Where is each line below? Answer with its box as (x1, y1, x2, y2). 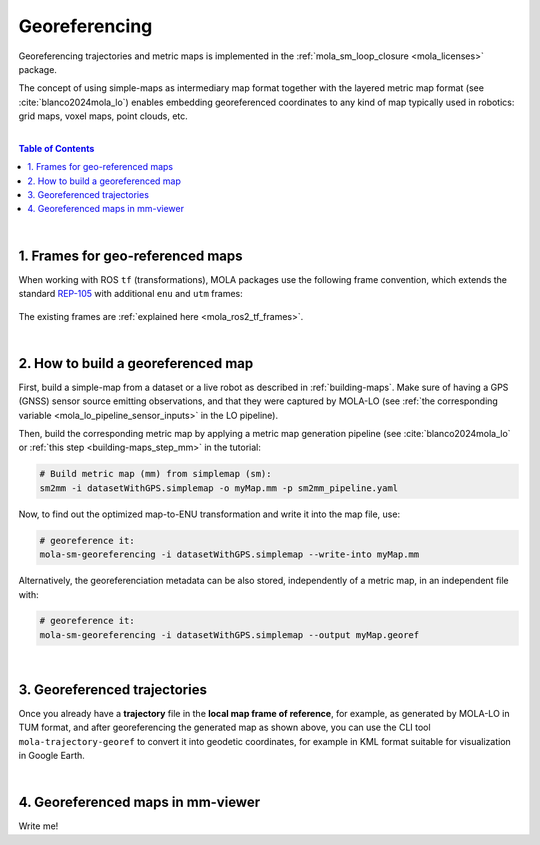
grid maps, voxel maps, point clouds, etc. (18, 110, 189, 122)
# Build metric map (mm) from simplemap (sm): (39, 468, 272, 480)
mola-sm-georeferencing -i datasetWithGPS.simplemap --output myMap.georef (39, 629, 420, 640)
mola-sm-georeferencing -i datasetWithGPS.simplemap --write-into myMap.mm (39, 549, 420, 560)
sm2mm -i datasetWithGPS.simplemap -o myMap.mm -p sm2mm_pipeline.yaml (39, 482, 399, 494)
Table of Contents (18, 142, 95, 154)
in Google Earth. (18, 749, 85, 761)
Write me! (18, 820, 59, 832)
